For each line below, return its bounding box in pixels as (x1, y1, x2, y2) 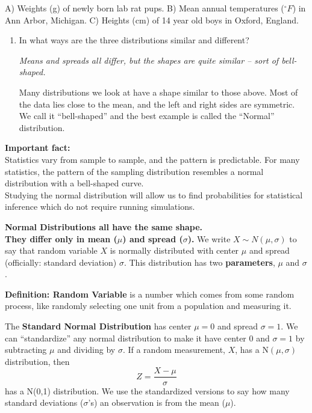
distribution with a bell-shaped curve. (5, 177, 144, 189)
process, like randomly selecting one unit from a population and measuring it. (5, 299, 292, 312)
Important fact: (5, 141, 70, 154)
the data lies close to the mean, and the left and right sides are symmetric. (19, 97, 295, 110)
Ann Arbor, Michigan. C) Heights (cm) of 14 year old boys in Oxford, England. (5, 13, 299, 26)
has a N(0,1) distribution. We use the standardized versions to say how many (5, 384, 290, 397)
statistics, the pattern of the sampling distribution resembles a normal (5, 165, 264, 177)
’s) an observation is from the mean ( (88, 396, 225, 409)
